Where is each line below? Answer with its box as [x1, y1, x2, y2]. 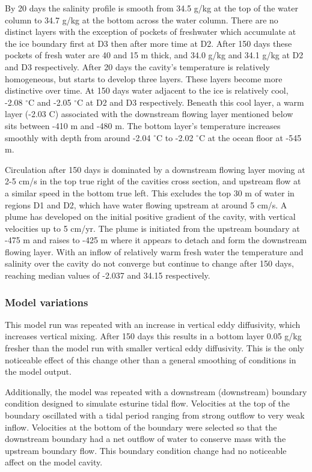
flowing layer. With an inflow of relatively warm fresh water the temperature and [5, 245, 304, 258]
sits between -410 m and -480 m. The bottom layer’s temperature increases [5, 119, 281, 132]
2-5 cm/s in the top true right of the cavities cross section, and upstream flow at [5, 175, 301, 187]
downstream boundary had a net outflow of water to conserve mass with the [5, 432, 286, 445]
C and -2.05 [28, 95, 72, 108]
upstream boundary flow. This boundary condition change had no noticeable [5, 444, 287, 456]
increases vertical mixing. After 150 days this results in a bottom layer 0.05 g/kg [5, 330, 302, 342]
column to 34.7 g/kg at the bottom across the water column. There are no [5, 13, 278, 26]
